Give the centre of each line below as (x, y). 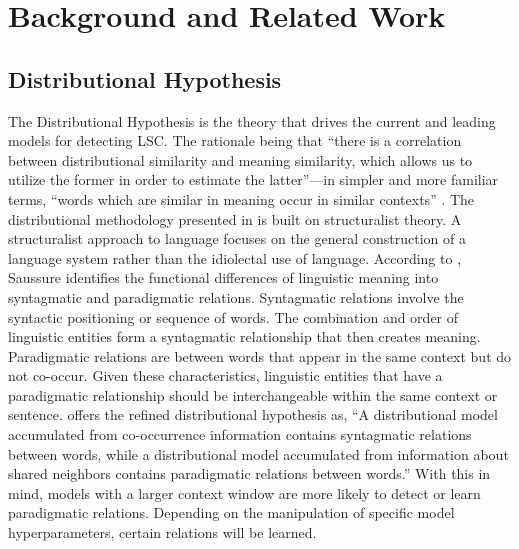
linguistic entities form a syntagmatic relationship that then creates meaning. (244, 336)
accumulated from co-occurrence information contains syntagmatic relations (240, 434)
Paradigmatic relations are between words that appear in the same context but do (260, 355)
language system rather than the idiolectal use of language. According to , (235, 257)
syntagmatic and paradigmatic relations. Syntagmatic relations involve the (236, 296)
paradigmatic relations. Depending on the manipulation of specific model (231, 512)
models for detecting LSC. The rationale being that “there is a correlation (235, 140)
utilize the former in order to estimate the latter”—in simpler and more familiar (253, 179)
